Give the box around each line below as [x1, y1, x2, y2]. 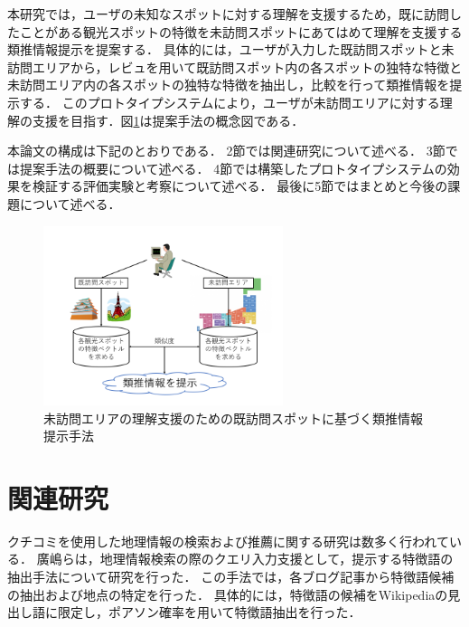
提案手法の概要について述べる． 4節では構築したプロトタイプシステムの [19, 158, 447, 177]
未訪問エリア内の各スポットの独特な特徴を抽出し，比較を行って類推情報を [7, 75, 450, 94]
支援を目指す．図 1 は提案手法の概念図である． [32, 110, 305, 129]
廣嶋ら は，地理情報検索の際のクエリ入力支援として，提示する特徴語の [36, 549, 454, 568]
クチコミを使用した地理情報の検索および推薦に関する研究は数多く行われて [7, 531, 449, 550]
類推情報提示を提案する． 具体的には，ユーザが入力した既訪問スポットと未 [7, 40, 455, 59]
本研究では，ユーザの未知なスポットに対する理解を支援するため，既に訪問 [7, 5, 450, 23]
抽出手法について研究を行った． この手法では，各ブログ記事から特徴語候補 [7, 567, 455, 586]
